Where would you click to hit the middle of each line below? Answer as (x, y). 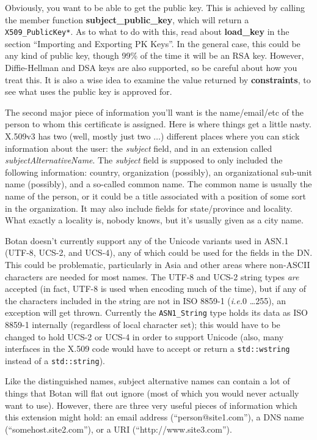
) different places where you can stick (230, 136)
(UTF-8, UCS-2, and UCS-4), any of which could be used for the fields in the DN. (159, 252)
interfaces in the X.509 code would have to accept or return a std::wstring (148, 349)
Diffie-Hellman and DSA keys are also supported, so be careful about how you (151, 68)
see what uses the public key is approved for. (89, 91)
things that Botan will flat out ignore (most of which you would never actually (152, 393)
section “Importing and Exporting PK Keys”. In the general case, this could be (153, 43)
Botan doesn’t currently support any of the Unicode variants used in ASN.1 (147, 240)
